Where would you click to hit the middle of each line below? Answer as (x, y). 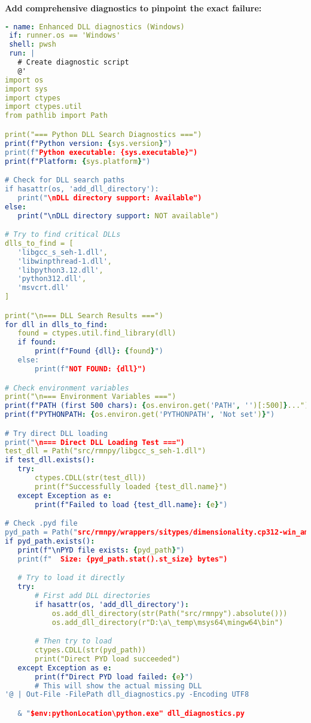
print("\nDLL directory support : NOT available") (118, 216)
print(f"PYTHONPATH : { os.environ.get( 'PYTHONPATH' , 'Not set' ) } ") (140, 415)
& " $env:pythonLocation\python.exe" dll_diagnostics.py (131, 713)
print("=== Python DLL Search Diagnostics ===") (103, 134)
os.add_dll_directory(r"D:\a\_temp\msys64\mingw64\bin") (167, 622)
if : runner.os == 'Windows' (65, 36)
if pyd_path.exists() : (50, 541)
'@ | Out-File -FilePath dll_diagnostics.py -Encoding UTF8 (127, 695)
